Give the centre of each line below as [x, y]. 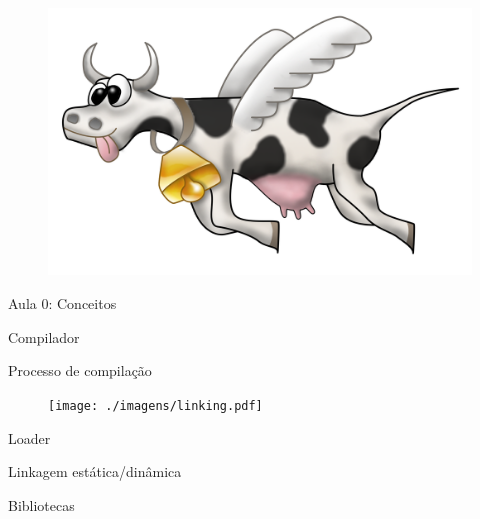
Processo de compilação [80, 370]
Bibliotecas [41, 504]
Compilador [44, 336]
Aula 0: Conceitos [62, 303]
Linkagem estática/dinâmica [95, 471]
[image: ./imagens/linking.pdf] [155, 405]
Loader [29, 437]
